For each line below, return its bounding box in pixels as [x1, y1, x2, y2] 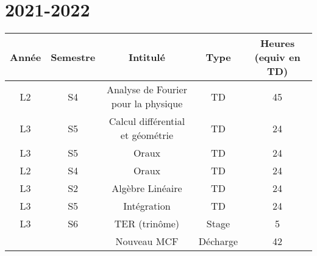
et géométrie [120, 128, 174, 143]
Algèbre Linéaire [112, 181, 182, 196]
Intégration [123, 199, 171, 213]
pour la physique [111, 96, 183, 111]
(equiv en [254, 50, 301, 65]
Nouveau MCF [115, 234, 179, 249]
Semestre [51, 50, 96, 65]
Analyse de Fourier [106, 82, 187, 97]
